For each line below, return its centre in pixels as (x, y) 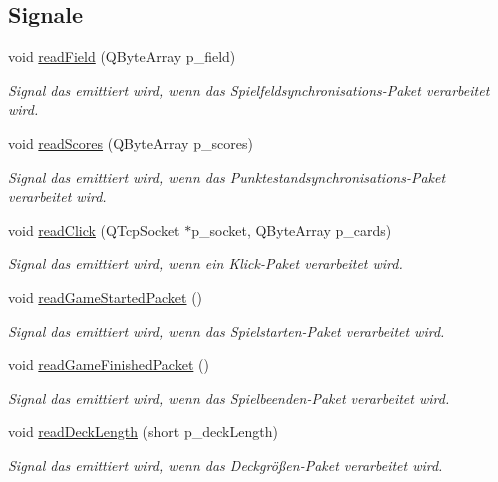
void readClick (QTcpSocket (94, 229)
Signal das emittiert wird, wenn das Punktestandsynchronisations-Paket (227, 176)
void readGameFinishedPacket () (108, 364)
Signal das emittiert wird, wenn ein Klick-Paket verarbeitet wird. (205, 263)
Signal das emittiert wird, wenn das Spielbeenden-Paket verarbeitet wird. (229, 397)
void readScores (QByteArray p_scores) (130, 142)
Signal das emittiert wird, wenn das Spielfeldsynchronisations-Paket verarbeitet (249, 89)
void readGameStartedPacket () (105, 296)
